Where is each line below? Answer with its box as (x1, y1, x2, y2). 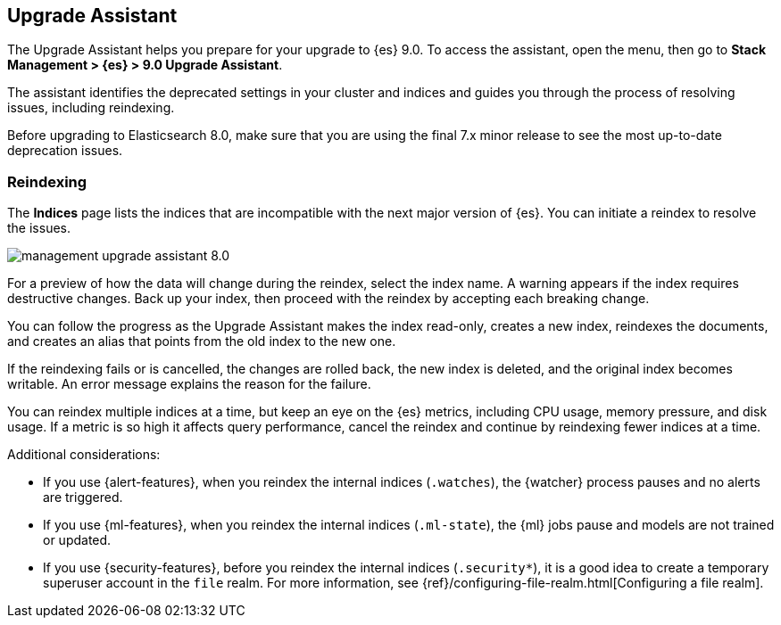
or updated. (43, 532, 112, 548)
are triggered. (43, 489, 123, 506)
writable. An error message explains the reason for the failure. (7, 376, 371, 392)
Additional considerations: (7, 447, 161, 463)
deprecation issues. (7, 143, 123, 159)
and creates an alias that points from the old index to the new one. (7, 333, 396, 350)
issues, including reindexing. (7, 100, 175, 116)
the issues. (7, 220, 71, 236)
